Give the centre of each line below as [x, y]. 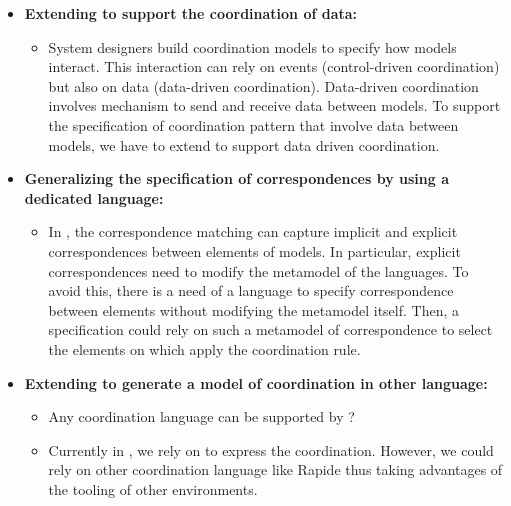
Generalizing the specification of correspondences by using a [236, 178]
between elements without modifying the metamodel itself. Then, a [254, 309]
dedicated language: [94, 197]
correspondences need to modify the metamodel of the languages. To [258, 270]
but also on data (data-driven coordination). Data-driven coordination [263, 85]
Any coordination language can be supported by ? [201, 416]
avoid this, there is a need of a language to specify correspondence [251, 290]
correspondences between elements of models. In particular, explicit [254, 250]
